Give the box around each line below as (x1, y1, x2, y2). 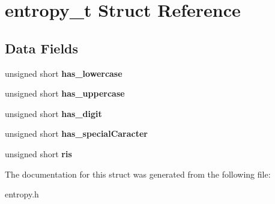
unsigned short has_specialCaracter (5, 127, 148, 140)
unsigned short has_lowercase (5, 67, 122, 79)
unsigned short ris (5, 147, 72, 160)
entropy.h (5, 188, 39, 200)
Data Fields (5, 38, 79, 57)
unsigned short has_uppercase (5, 87, 125, 100)
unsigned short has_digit (5, 107, 102, 119)
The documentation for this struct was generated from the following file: (5, 167, 271, 180)
